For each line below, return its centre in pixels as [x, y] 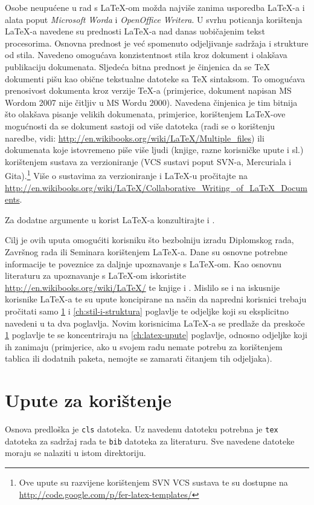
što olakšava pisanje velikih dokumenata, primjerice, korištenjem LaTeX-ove [145, 114]
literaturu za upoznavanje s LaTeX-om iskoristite [95, 275]
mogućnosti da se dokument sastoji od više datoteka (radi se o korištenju [140, 125]
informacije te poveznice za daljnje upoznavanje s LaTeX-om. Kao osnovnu [143, 263]
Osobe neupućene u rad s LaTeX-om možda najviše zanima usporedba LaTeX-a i [155, 7]
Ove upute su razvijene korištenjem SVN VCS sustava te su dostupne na [153, 482]
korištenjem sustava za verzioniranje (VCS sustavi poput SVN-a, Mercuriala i [148, 161]
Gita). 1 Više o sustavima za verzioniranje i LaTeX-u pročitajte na [126, 175]
